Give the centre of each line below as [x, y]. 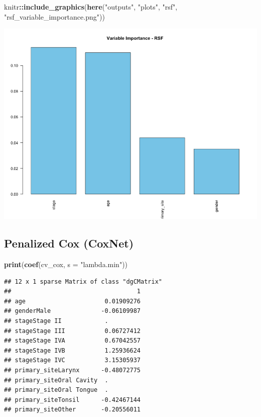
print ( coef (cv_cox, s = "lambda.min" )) [66, 264]
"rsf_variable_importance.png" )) [54, 16]
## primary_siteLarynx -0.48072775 [73, 370]
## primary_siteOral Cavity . [56, 380]
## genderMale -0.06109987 [73, 311]
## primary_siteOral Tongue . [56, 390]
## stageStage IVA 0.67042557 [73, 341]
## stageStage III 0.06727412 [73, 331]
